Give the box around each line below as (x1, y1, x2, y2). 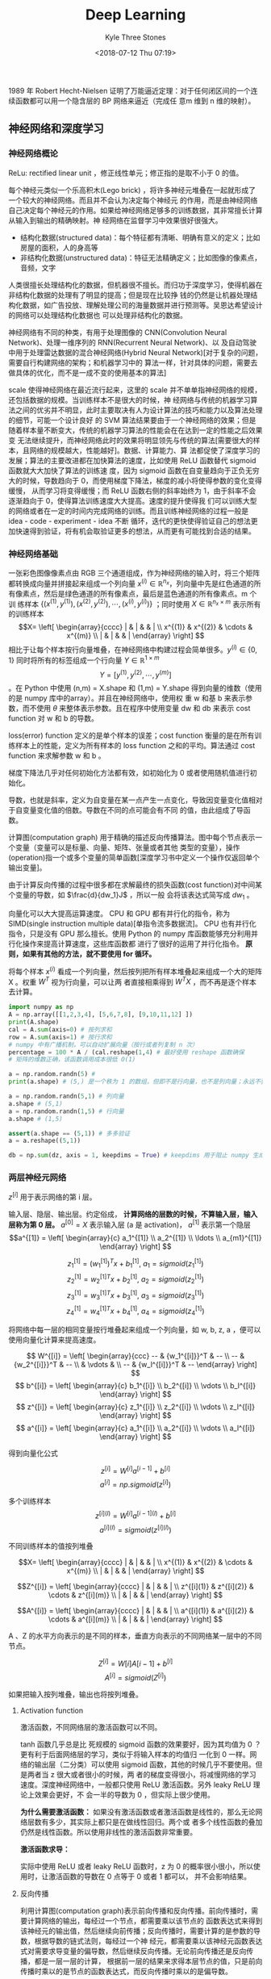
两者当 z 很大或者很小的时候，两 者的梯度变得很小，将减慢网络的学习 (27, 1769, 256, 1779)
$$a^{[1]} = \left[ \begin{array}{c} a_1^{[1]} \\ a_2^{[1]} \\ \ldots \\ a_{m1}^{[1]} (9, 1232, 262, 1242)
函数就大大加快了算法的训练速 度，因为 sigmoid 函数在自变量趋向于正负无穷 (8, 466, 260, 475)
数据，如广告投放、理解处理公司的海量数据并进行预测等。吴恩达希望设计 (22, 300, 263, 310)
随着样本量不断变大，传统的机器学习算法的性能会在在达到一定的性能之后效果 (8, 425, 263, 435)
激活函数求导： (19, 1844, 70, 1854)
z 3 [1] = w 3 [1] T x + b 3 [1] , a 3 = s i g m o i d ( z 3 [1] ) (66, 1289, 205, 1302)
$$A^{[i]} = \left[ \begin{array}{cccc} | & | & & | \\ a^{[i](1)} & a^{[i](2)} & (17, 1606, 254, 1616)
